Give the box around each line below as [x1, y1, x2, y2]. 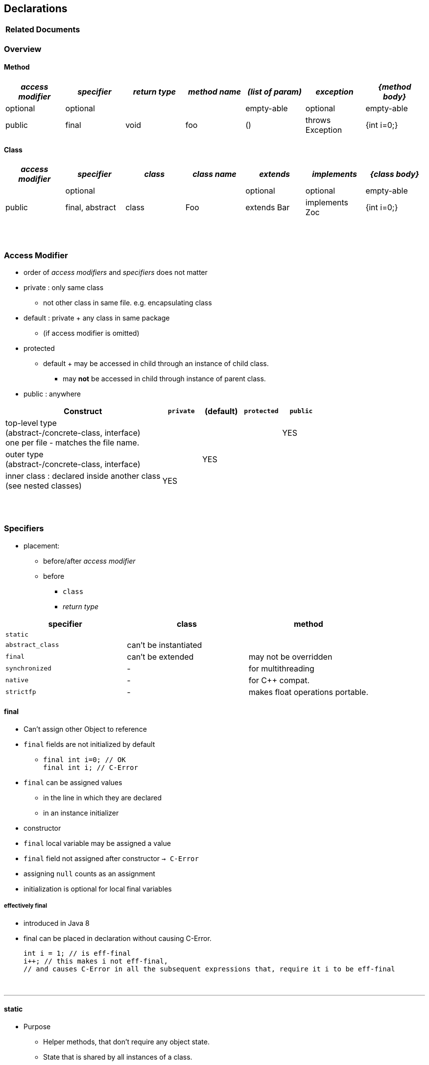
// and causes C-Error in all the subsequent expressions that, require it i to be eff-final [24, 965, 395, 973]
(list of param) [247, 87, 302, 97]
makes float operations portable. [248, 687, 369, 697]
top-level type [5, 418, 57, 428]
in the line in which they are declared [43, 793, 162, 802]
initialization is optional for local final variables [24, 884, 172, 893]
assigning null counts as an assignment [24, 869, 155, 878]
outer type [5, 449, 44, 459]
